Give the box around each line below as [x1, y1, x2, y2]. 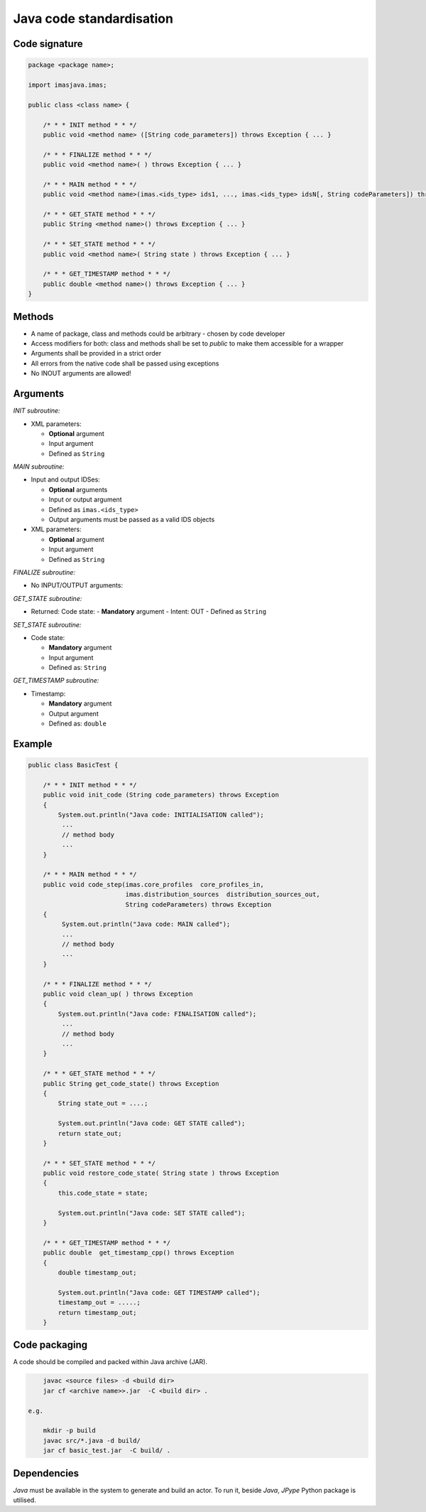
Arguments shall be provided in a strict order [31, 349, 162, 358]
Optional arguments [48, 485, 108, 494]
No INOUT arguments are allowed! [31, 369, 131, 378]
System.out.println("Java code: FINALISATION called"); [58, 1010, 257, 1018]
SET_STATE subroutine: [13, 620, 82, 629]
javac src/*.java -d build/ [43, 1437, 141, 1444]
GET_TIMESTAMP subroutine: [13, 676, 99, 685]
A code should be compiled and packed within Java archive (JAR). [13, 1358, 207, 1366]
